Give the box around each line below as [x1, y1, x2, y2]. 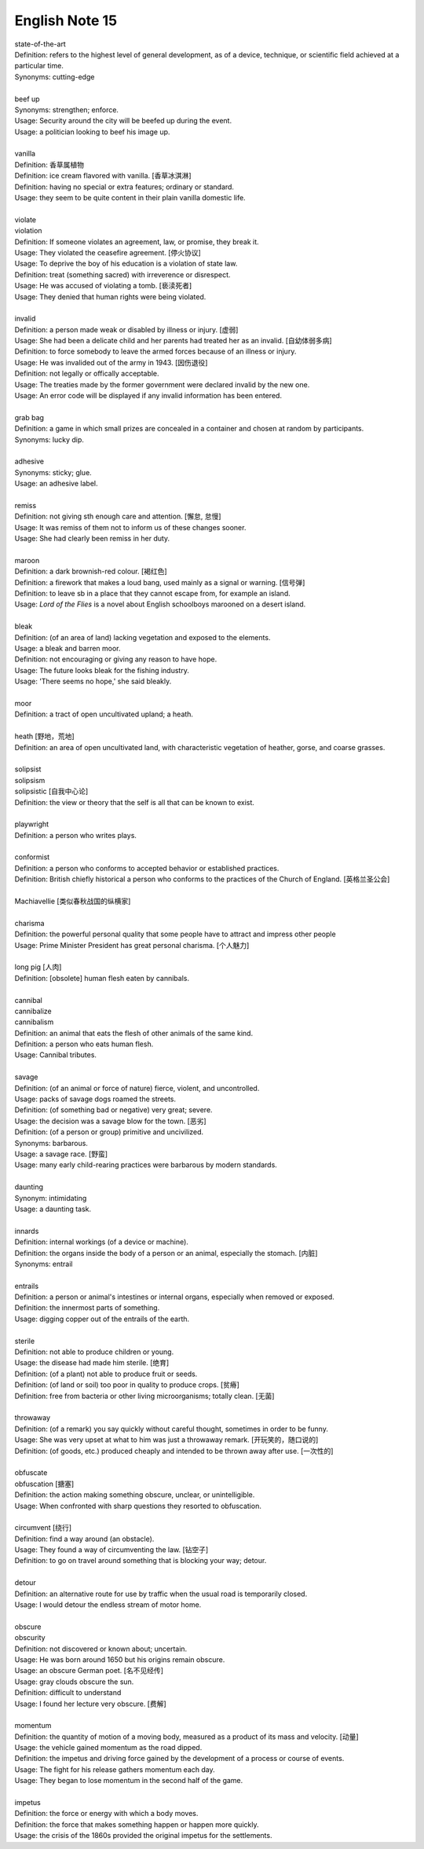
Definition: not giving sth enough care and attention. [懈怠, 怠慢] [14, 511, 221, 522]
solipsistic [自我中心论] [14, 786, 89, 796]
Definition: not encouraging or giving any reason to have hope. [14, 654, 217, 664]
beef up [14, 94, 40, 104]
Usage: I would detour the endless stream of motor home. [14, 1600, 202, 1609]
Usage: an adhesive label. [14, 479, 98, 489]
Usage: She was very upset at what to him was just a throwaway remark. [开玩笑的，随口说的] [14, 1435, 319, 1444]
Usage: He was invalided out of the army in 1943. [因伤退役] [14, 357, 208, 367]
